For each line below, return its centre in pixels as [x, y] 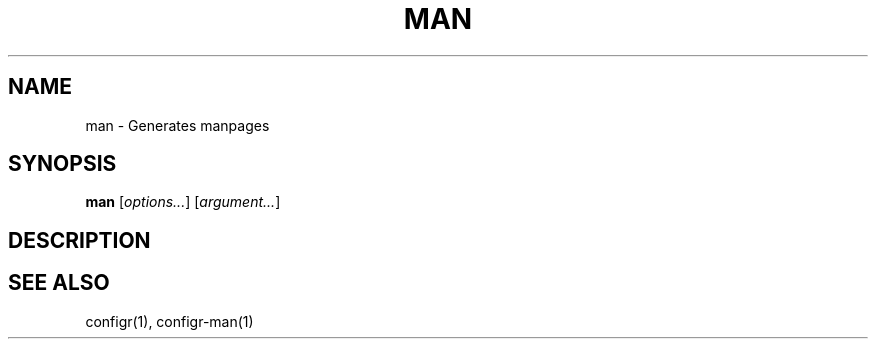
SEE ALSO [59, 283]
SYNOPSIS [62, 164]
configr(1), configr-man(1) [169, 321]
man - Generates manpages [177, 125]
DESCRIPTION [79, 240]
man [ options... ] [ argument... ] [183, 202]
